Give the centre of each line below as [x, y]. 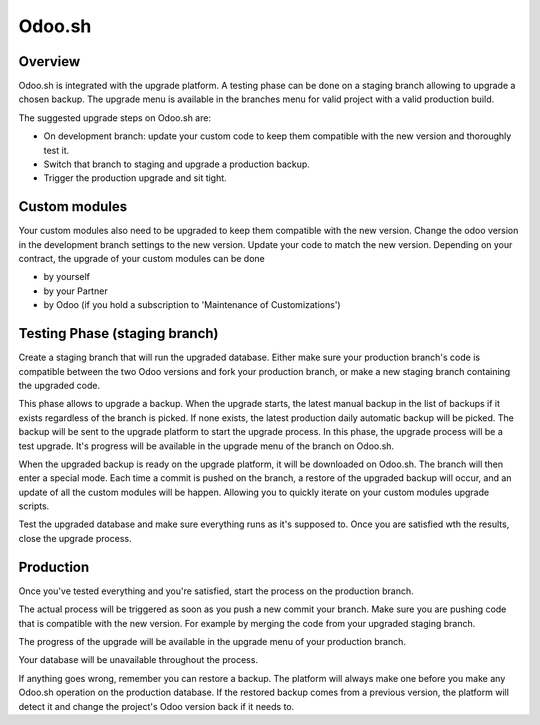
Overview [49, 61]
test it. [56, 150]
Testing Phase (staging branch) [118, 333]
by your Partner [76, 291]
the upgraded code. [59, 385]
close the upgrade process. [75, 538]
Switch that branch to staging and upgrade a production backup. [176, 164]
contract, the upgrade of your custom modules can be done [141, 259]
